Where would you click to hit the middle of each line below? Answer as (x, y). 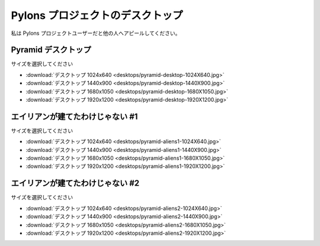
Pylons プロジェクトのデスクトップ (97, 15)
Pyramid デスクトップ (51, 50)
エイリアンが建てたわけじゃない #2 (75, 183)
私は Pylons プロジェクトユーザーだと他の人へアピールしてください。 (96, 33)
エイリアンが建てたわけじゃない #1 (74, 116)
